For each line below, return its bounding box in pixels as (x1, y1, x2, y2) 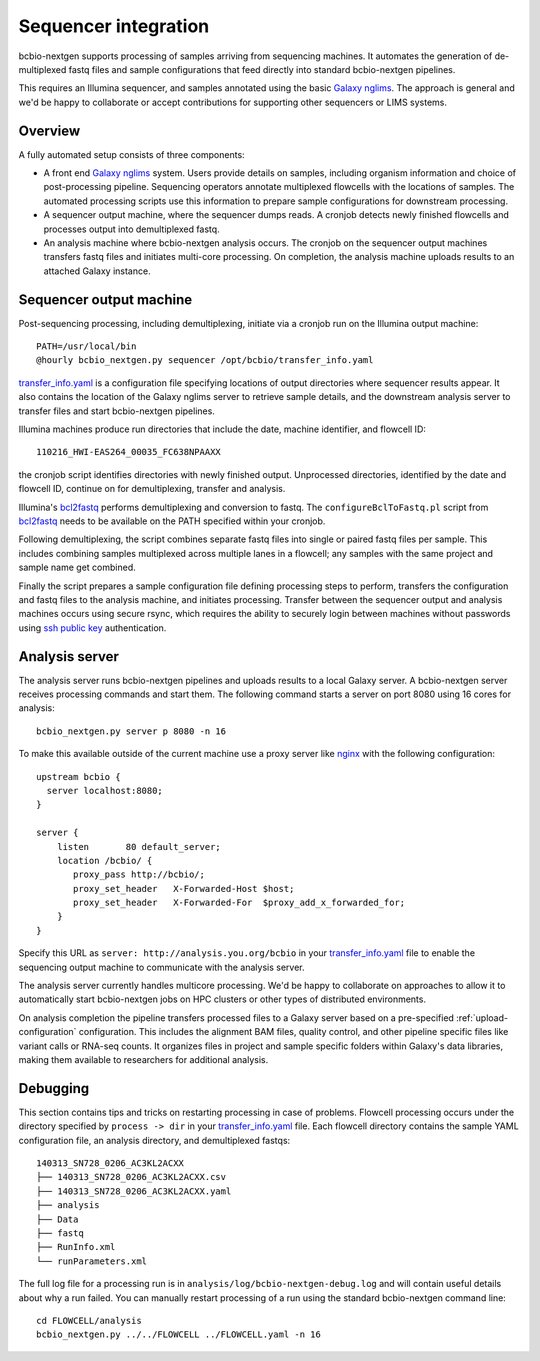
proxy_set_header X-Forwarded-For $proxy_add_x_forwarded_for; (73, 897, 406, 909)
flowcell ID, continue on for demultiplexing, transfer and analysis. (18, 483, 286, 495)
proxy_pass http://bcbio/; (73, 869, 205, 880)
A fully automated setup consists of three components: (18, 148, 245, 160)
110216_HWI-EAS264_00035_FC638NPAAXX (36, 446, 222, 458)
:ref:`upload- (456, 1011, 509, 1024)
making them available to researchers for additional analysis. (18, 1053, 269, 1065)
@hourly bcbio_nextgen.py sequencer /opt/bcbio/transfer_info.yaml (36, 355, 374, 366)
